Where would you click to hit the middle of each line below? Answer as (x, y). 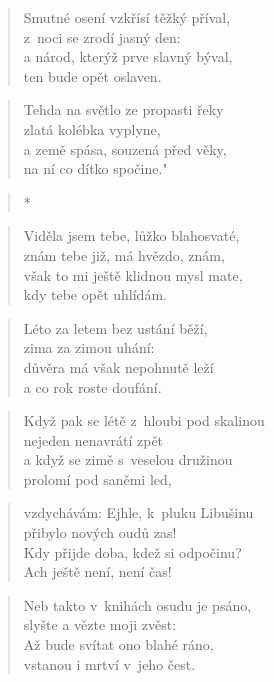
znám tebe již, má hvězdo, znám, (124, 254)
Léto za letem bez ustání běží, (115, 327)
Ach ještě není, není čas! (97, 571)
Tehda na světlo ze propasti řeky (123, 109)
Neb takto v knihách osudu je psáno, (137, 604)
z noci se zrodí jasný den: (102, 36)
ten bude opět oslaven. (92, 75)
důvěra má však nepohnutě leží (118, 366)
